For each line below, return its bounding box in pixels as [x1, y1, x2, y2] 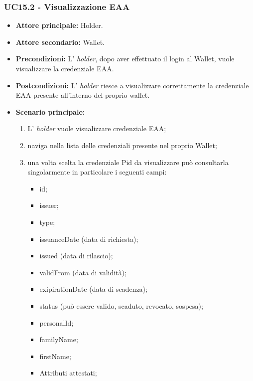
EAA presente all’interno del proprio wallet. [15, 90, 150, 100]
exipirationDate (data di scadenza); [39, 284, 147, 294]
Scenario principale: [15, 106, 85, 117]
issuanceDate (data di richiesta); [39, 233, 138, 244]
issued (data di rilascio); [39, 250, 113, 261]
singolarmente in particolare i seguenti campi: [27, 167, 167, 177]
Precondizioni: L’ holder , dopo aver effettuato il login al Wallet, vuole [15, 53, 235, 64]
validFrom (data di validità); [39, 267, 126, 277]
